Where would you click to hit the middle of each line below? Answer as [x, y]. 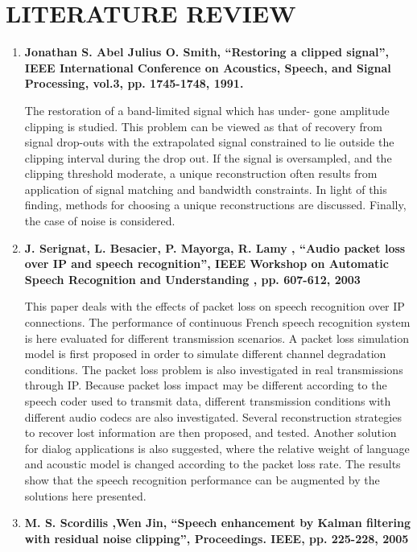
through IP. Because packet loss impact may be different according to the [206, 385]
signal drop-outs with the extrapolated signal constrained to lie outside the [209, 142]
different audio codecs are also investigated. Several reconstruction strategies [213, 416]
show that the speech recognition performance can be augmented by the [202, 479]
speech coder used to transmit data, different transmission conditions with [208, 401]
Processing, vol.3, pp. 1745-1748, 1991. [134, 83]
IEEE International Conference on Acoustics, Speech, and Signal [208, 67]
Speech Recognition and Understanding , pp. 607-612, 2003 [192, 279]
